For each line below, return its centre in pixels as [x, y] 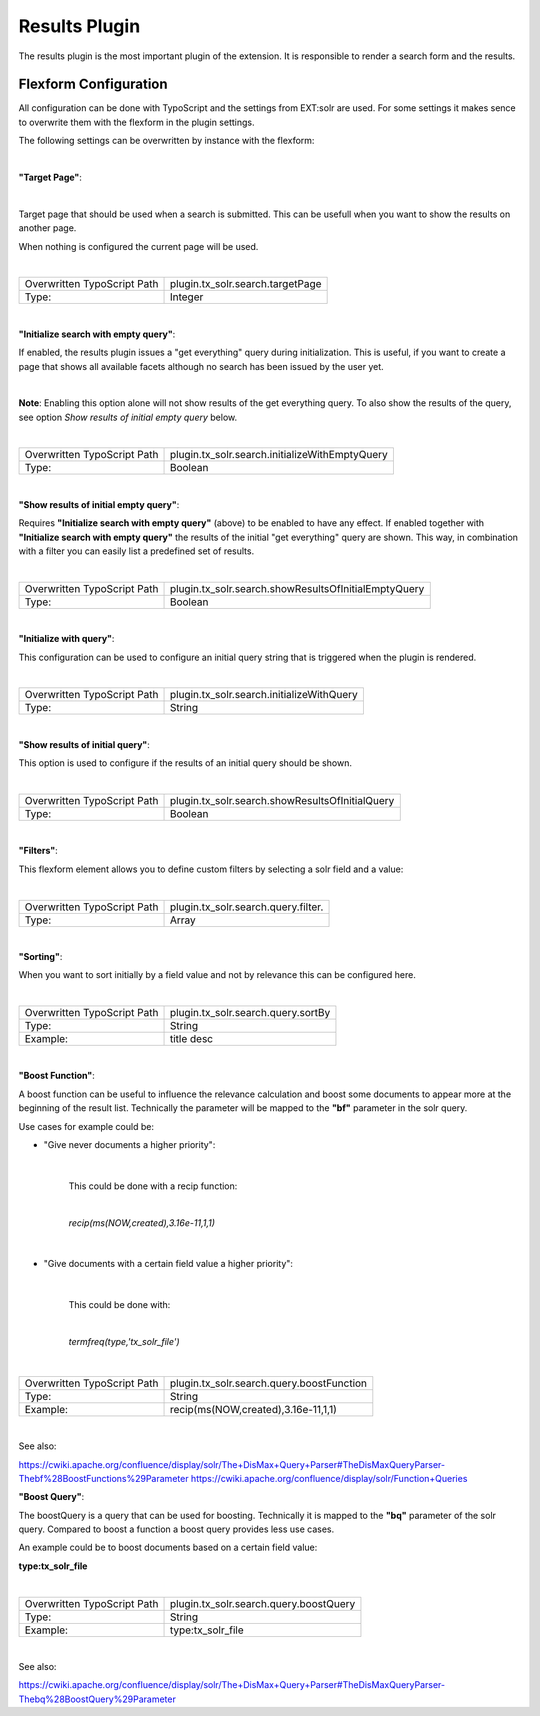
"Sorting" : [40, 956]
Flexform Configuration [93, 84]
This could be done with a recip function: [153, 1186]
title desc [191, 1039]
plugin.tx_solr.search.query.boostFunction [268, 1383]
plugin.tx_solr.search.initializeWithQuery [264, 695]
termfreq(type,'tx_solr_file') [124, 1341]
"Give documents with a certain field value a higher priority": [168, 1264]
